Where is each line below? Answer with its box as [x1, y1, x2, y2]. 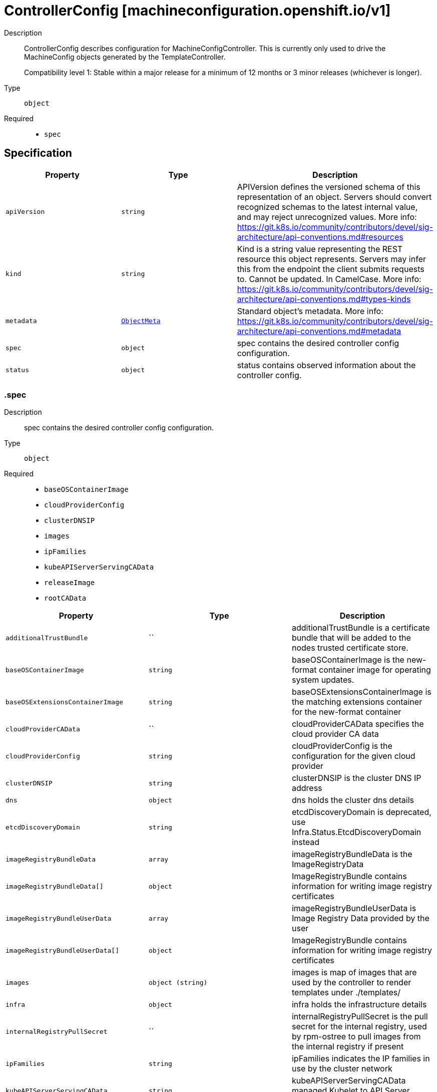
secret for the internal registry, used [291, 1021, 427, 1032]
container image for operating [319, 665, 431, 675]
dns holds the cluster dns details [291, 795, 414, 805]
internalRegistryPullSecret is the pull [291, 1011, 428, 1022]
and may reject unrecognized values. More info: [237, 211, 417, 222]
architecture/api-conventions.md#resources [237, 231, 403, 242]
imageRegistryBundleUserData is [291, 903, 416, 914]
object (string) [148, 978, 208, 986]
